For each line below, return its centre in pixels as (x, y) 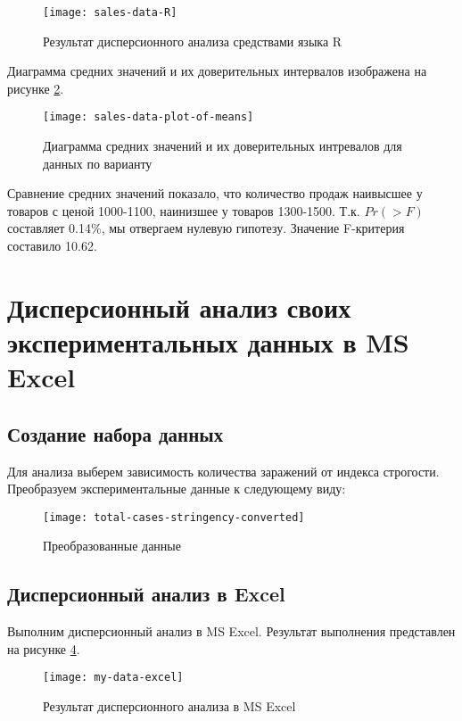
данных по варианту (98, 163)
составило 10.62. (52, 246)
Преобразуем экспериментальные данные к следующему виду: (177, 489)
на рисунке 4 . (44, 648)
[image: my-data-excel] (113, 678)
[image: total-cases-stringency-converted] (174, 517)
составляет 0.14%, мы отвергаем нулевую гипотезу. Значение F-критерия (206, 228)
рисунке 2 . (36, 88)
